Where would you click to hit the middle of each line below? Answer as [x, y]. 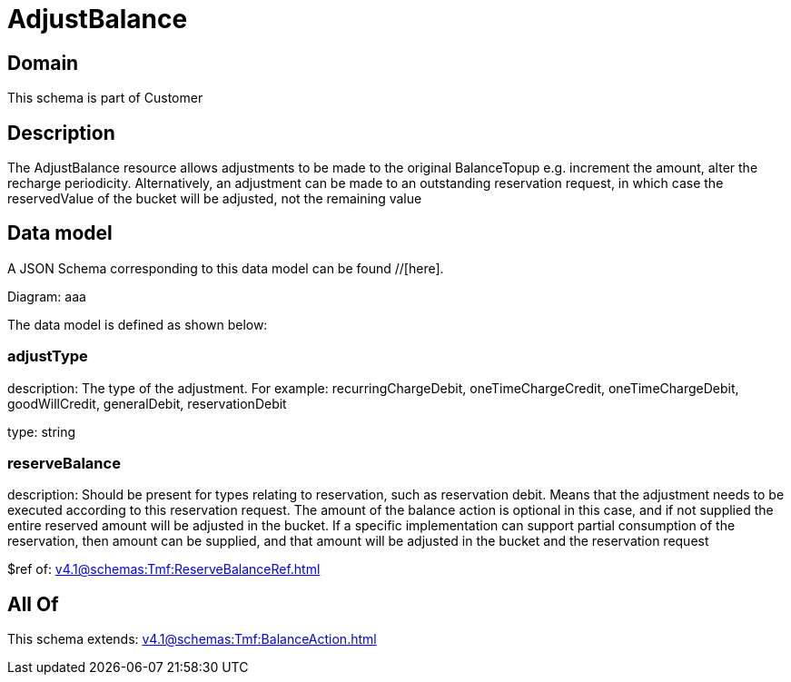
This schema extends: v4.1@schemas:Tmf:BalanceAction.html [192, 639]
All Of [33, 604]
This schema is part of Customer [105, 98]
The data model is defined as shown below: [138, 324]
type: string [42, 431]
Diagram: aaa [47, 296]
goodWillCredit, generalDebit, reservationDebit [147, 403]
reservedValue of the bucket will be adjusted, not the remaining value [215, 199]
